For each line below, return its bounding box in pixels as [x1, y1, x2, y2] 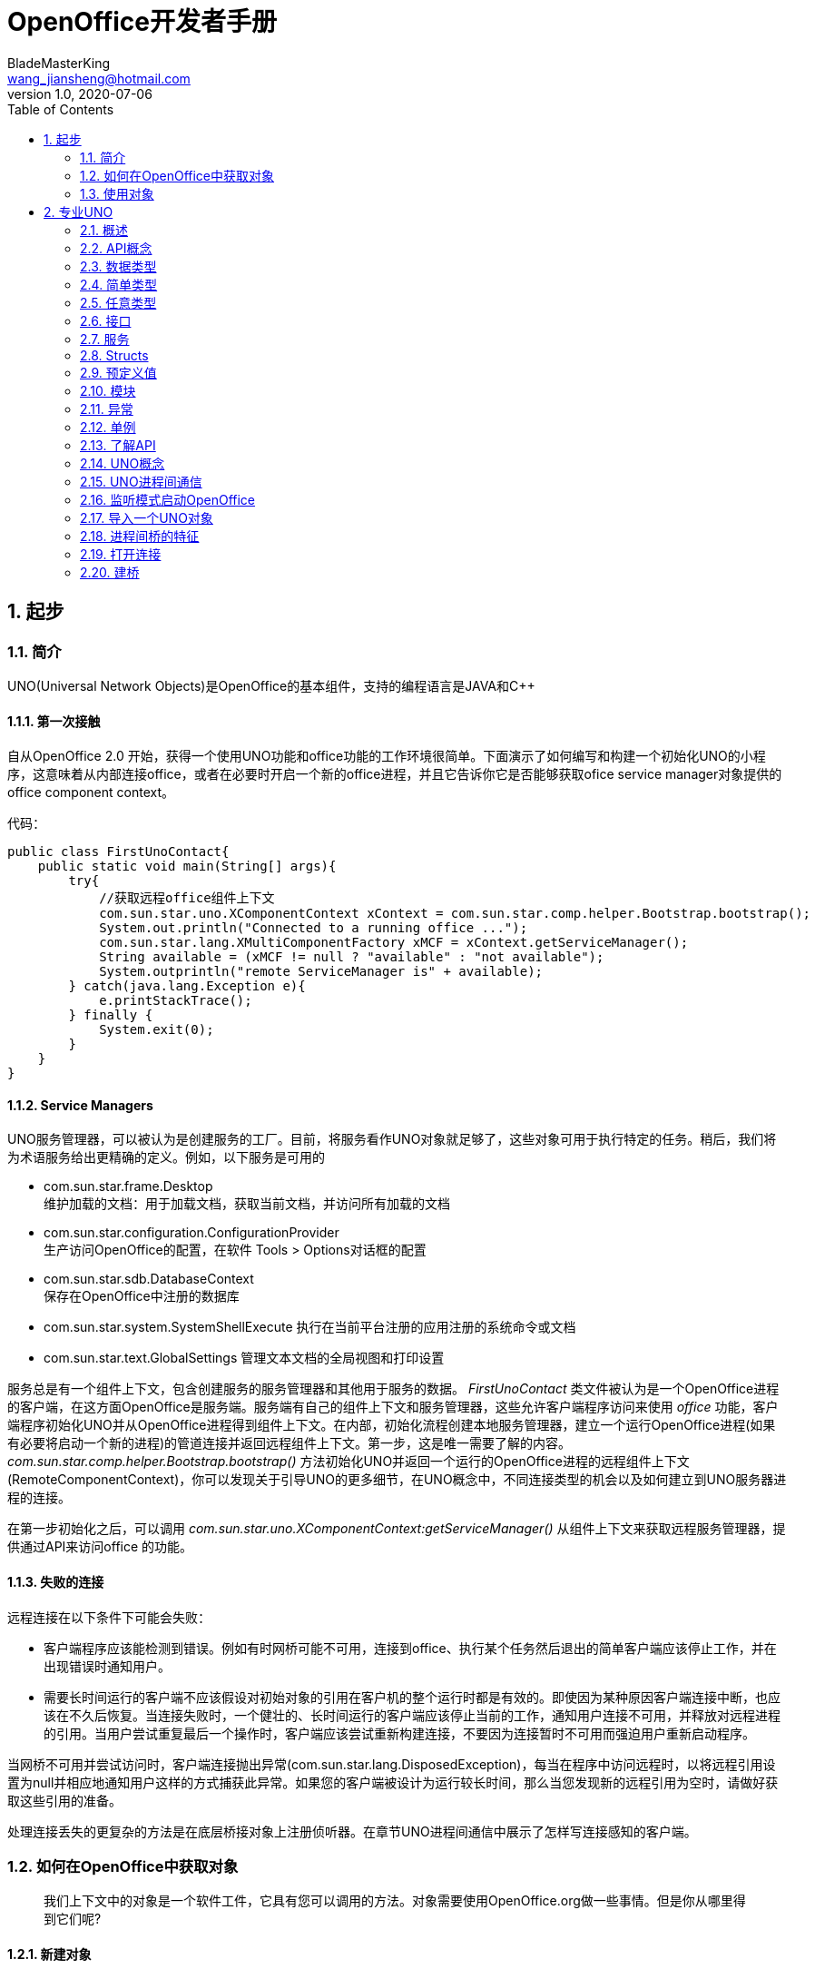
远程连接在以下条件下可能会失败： [7, 1609, 211, 1625]
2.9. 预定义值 [80, 364, 157, 380]
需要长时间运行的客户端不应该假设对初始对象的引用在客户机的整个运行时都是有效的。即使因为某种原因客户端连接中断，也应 [44, 1688, 781, 1705]
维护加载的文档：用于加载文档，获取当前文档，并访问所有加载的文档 [44, 1196, 450, 1212]
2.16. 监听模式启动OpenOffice [80, 491, 256, 507]
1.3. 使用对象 [80, 185, 154, 202]
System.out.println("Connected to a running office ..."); [99, 921, 528, 936]
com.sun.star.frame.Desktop [44, 1178, 213, 1195]
